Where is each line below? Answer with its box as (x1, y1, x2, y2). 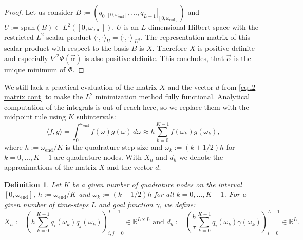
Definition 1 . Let (4, 178, 61, 189)
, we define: (159, 199, 196, 210)
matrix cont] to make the (4, 91, 83, 102)
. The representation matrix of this (141, 31, 251, 42)
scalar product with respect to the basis (4, 43, 129, 53)
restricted (4, 31, 34, 42)
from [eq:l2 (221, 81, 256, 92)
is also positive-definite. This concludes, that (84, 52, 224, 63)
